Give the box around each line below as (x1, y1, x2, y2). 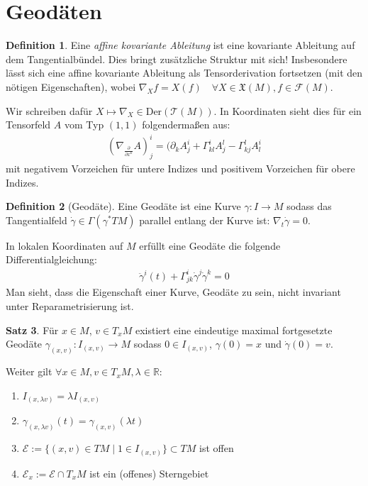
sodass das (286, 199, 332, 214)
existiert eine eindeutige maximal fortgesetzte (135, 322, 333, 337)
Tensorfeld (6, 117, 51, 132)
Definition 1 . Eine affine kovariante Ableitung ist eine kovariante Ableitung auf (6, 38, 355, 53)
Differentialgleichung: (6, 252, 97, 267)
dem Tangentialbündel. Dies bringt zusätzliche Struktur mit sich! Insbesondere (6, 51, 347, 66)
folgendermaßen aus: (142, 117, 230, 132)
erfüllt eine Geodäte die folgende (139, 238, 281, 253)
